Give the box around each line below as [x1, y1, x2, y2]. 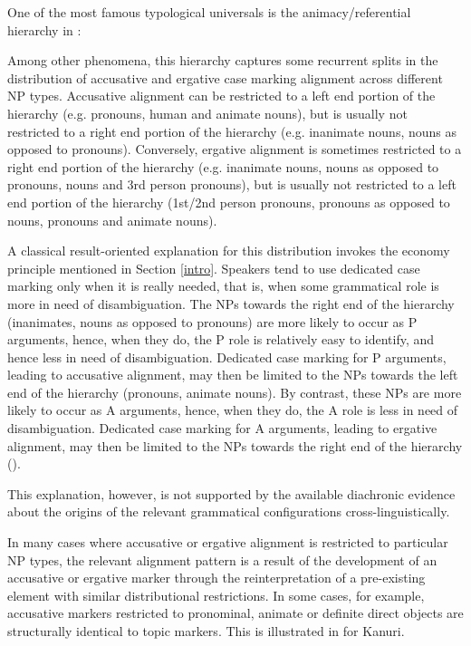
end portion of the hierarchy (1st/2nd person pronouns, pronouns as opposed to [7, 192, 450, 211]
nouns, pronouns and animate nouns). [7, 210, 217, 229]
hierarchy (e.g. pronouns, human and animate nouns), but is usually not [7, 103, 408, 122]
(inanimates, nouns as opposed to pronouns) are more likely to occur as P [7, 312, 418, 331]
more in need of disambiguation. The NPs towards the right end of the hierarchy [7, 294, 455, 313]
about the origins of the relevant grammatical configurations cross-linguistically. [7, 502, 450, 521]
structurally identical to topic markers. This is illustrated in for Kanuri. [7, 622, 405, 640]
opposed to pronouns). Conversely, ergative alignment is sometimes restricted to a [7, 140, 462, 159]
